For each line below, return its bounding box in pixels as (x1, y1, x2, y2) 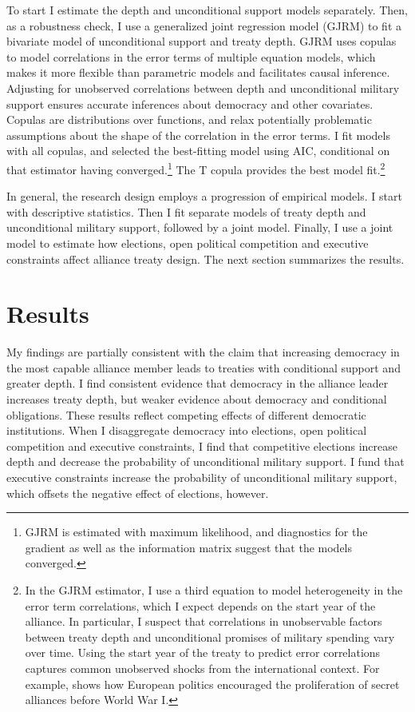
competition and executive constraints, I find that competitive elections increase (6, 437, 397, 454)
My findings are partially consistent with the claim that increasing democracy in (6, 344, 400, 360)
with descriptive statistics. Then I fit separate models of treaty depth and (6, 203, 366, 220)
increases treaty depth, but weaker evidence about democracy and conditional (6, 391, 387, 408)
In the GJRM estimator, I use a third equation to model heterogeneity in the (25, 582, 403, 598)
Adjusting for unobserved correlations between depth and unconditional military (6, 79, 400, 96)
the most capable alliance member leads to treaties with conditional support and (6, 359, 401, 376)
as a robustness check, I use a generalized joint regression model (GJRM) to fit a (6, 17, 402, 34)
